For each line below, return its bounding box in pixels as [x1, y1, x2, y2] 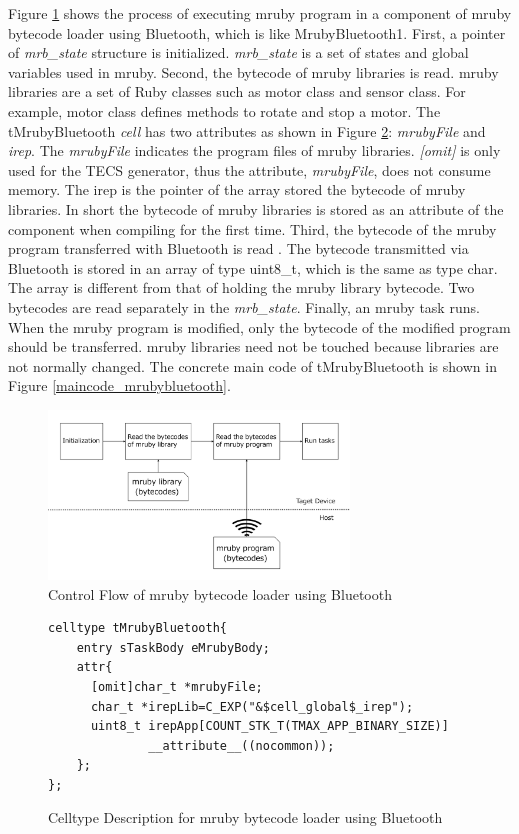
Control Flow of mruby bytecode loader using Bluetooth [48, 583, 392, 604]
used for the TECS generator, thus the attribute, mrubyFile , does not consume [8, 159, 491, 180]
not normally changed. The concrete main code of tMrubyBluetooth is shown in [8, 355, 497, 376]
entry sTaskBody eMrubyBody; [76, 640, 270, 655]
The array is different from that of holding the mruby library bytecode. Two [8, 277, 475, 298]
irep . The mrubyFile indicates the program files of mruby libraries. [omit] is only [8, 140, 501, 161]
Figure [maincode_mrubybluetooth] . [8, 375, 231, 396]
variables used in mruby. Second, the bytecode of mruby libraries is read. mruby [8, 61, 499, 82]
